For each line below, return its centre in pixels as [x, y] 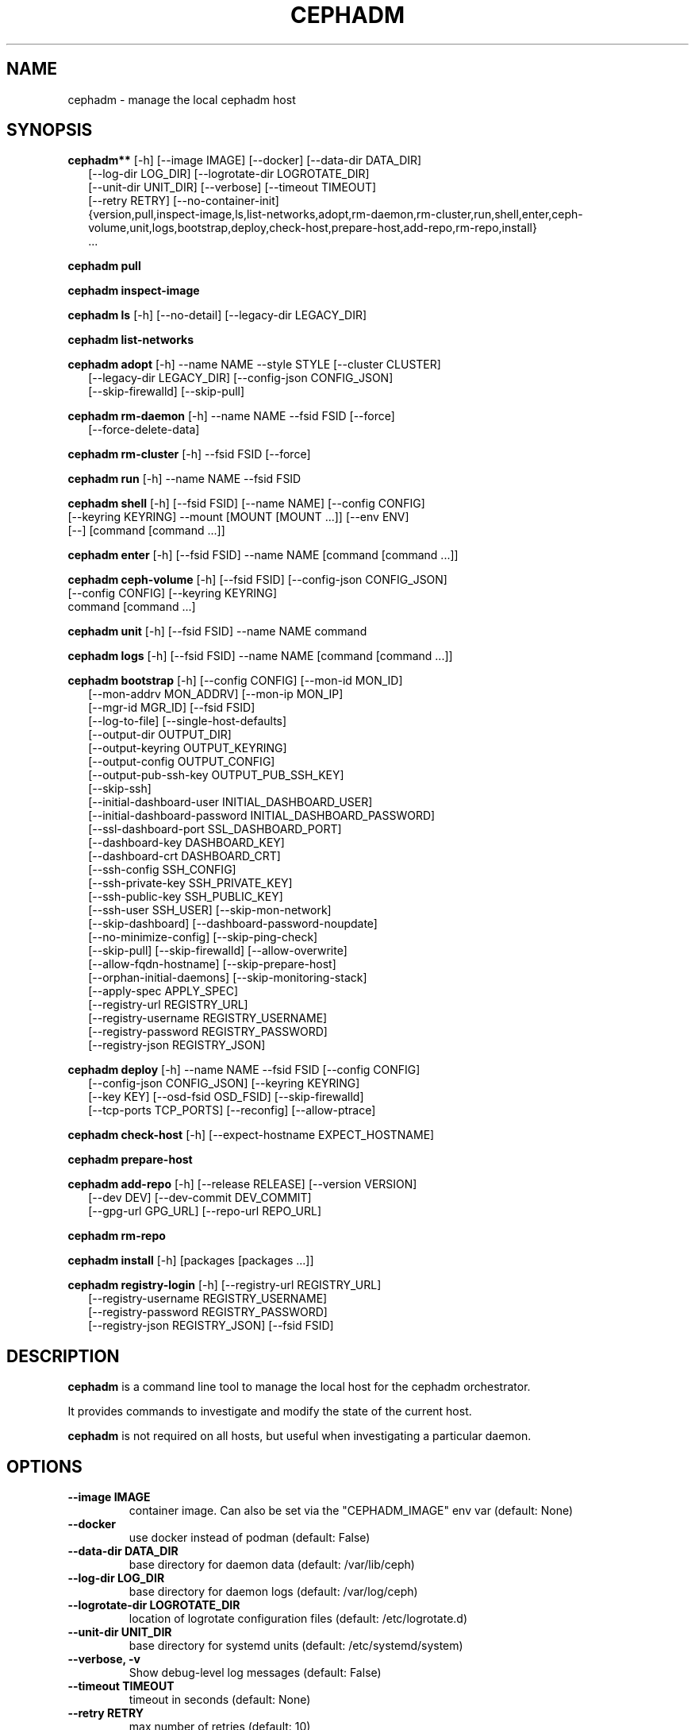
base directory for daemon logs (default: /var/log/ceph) [273, 1592]
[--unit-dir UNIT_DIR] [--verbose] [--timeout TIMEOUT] [232, 187]
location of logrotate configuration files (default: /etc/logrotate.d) [298, 1619]
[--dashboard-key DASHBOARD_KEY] [186, 843]
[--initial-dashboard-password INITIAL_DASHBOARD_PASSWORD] [262, 816]
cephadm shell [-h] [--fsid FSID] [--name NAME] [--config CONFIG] [246, 504]
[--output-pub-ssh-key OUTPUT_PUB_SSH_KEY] [216, 775]
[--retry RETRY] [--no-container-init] [184, 201]
